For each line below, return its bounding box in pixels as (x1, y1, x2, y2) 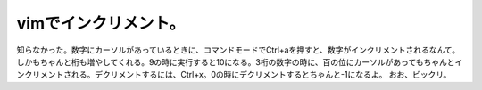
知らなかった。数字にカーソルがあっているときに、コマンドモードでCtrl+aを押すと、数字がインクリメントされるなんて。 (16, 45, 461, 55)
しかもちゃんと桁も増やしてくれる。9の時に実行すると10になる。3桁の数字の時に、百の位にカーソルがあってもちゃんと (16, 56, 455, 67)
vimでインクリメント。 (16, 13, 186, 33)
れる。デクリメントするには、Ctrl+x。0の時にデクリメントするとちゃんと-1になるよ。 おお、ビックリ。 (71, 70, 452, 80)
